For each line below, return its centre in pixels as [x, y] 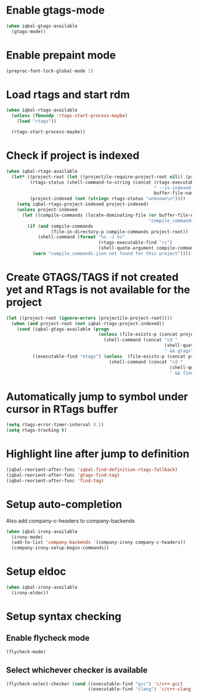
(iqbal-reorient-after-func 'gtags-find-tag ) [63, 475]
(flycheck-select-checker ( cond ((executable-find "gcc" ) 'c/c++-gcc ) [95, 684]
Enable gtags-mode [55, 10]
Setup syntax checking [64, 617]
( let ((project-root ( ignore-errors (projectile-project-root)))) [89, 318]
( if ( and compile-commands [60, 226]
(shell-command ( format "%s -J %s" [81, 237]
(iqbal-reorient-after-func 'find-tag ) [55, 481]
